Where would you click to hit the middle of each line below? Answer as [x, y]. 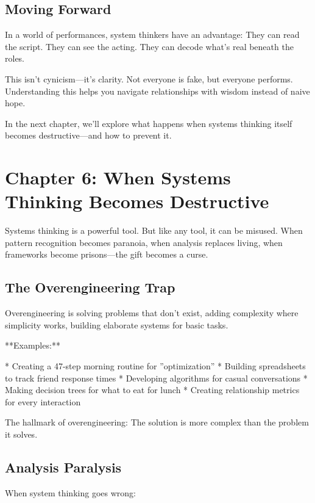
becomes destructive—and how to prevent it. [88, 135]
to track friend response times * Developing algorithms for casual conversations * [156, 378]
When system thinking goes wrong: [70, 492]
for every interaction [43, 401]
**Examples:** [33, 345]
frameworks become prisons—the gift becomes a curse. [107, 254]
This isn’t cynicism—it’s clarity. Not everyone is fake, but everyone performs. [149, 78]
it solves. [21, 434]
